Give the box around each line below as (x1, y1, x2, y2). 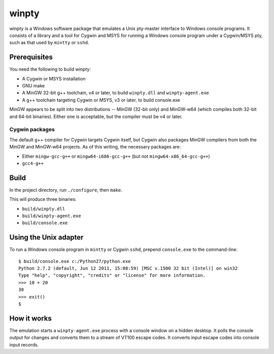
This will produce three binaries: (9, 196, 77, 202)
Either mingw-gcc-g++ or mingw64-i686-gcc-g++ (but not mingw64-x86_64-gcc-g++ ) (22, 153, 210, 159)
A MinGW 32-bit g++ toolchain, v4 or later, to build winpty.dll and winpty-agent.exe (22, 90, 209, 96)
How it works (9, 314, 52, 322)
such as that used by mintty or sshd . (9, 40, 89, 46)
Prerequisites (9, 53, 53, 62)
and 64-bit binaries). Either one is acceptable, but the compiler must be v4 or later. (9, 113, 183, 120)
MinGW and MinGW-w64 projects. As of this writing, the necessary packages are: (9, 144, 181, 150)
